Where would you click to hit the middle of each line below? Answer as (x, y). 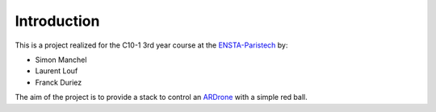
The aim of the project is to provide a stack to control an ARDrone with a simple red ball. (161, 97)
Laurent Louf (57, 71)
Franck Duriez (59, 82)
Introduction (57, 21)
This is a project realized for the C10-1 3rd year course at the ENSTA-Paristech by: (151, 45)
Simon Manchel (61, 60)
